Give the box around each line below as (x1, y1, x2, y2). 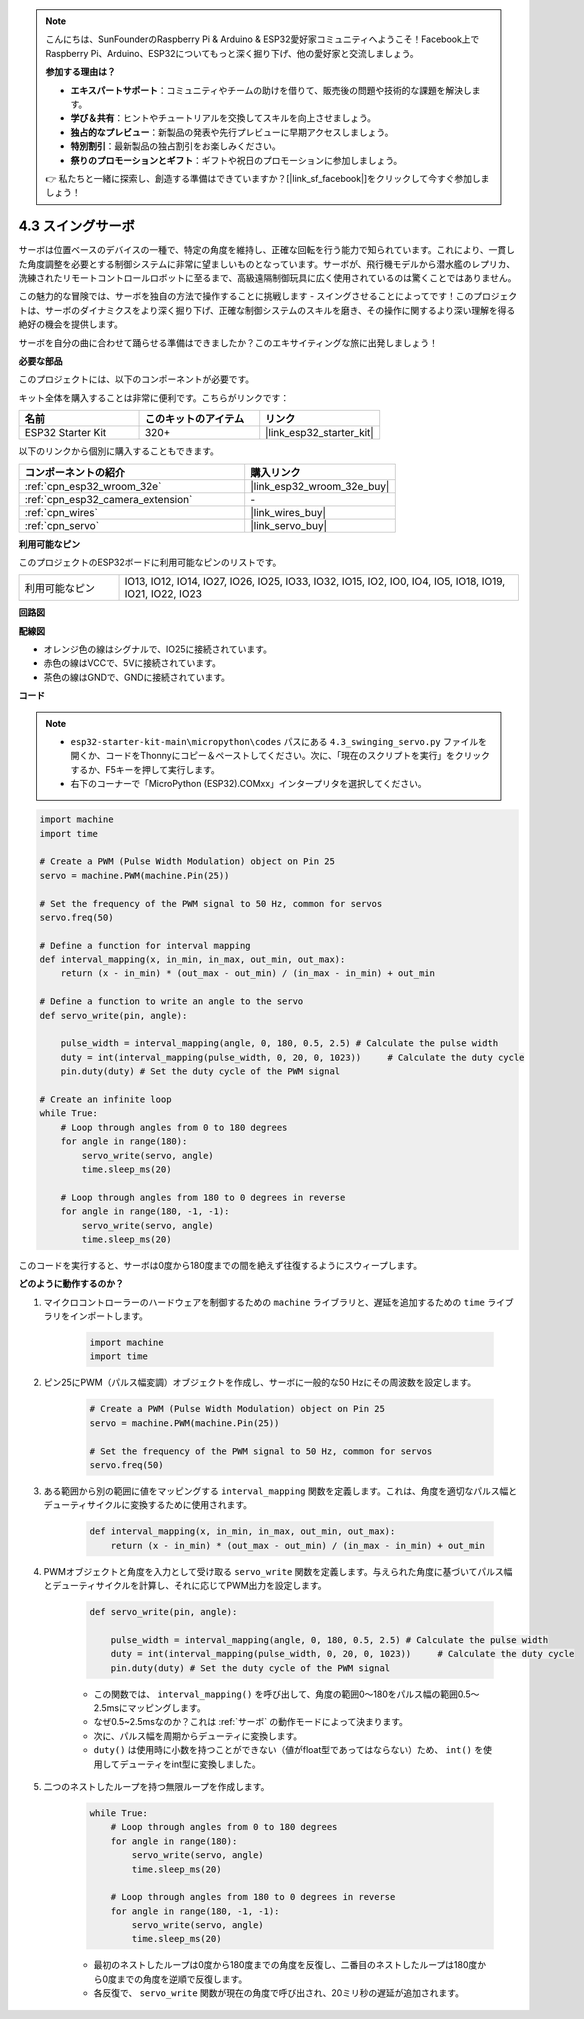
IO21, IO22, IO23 (124, 587, 202, 601)
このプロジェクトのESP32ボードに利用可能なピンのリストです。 (18, 556, 282, 568)
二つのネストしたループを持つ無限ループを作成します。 (43, 1780, 270, 1792)
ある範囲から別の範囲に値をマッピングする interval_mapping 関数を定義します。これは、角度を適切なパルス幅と (43, 1485, 518, 1497)
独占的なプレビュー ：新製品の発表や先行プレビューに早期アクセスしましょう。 (70, 126, 394, 138)
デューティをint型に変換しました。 (119, 1758, 261, 1770)
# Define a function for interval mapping (39, 940, 251, 951)
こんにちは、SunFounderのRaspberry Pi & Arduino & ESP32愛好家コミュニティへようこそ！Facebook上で (45, 33, 480, 45)
